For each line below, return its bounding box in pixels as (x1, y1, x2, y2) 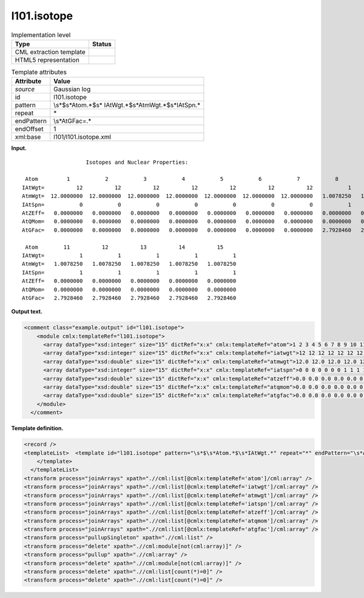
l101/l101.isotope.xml (53, 133, 112, 141)
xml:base (15, 133, 41, 141)
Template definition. (11, 425, 64, 432)
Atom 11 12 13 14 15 (25, 243, 224, 250)
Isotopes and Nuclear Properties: (86, 158, 189, 166)
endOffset (15, 125, 44, 133)
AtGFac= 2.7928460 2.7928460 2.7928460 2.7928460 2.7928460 (22, 294, 237, 301)
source (15, 85, 35, 93)
